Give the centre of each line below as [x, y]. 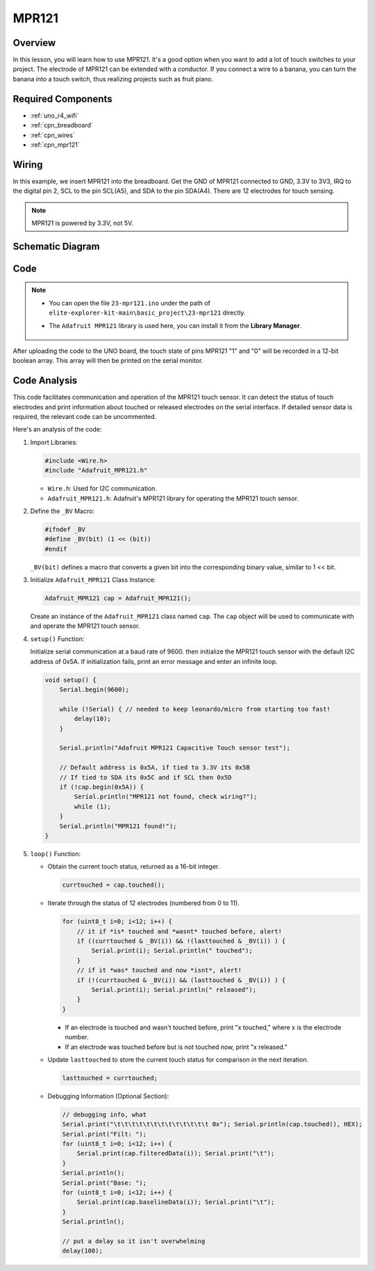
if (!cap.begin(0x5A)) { [102, 787]
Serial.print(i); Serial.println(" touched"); [172, 951]
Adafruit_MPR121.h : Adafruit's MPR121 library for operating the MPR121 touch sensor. [173, 498]
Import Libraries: [54, 442]
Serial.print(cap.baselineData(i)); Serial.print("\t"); [176, 1202]
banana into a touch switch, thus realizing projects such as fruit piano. [113, 79]
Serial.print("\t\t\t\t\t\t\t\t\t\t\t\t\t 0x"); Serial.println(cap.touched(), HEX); [212, 1124]
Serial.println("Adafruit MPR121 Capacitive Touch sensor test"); [175, 748]
